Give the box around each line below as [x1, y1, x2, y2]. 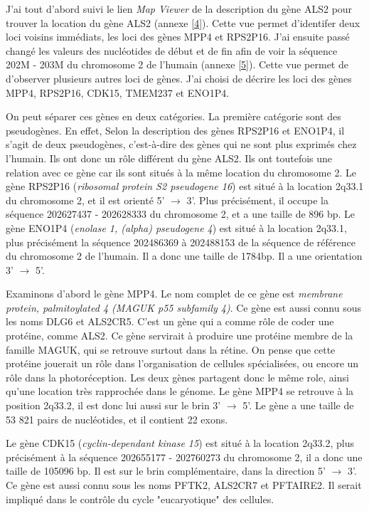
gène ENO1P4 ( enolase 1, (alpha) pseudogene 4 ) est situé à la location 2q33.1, [6, 220, 347, 235]
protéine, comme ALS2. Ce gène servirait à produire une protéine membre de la [6, 328, 353, 343]
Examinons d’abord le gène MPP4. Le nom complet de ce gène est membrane [6, 286, 343, 301]
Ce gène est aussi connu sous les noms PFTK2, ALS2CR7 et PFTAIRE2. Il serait [6, 478, 362, 492]
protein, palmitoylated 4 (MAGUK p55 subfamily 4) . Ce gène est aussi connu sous [6, 300, 361, 315]
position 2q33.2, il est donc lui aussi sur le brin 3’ [6, 398, 221, 413]
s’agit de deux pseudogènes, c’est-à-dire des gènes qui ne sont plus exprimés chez [6, 137, 357, 152]
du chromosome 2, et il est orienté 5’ [6, 192, 165, 207]
